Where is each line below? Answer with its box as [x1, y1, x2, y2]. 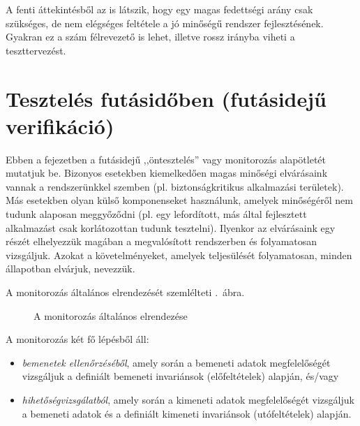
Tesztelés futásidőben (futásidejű [6, 84, 327, 112]
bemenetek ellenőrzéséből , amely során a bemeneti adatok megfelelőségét [22, 355, 331, 369]
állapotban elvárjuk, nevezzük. [6, 261, 135, 276]
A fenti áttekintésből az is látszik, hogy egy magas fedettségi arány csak [6, 2, 313, 16]
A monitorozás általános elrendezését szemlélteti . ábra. [6, 285, 245, 300]
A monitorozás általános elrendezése [33, 308, 188, 323]
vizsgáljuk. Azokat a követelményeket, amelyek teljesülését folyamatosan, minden [6, 247, 352, 262]
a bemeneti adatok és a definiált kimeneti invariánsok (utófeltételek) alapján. [22, 406, 352, 420]
